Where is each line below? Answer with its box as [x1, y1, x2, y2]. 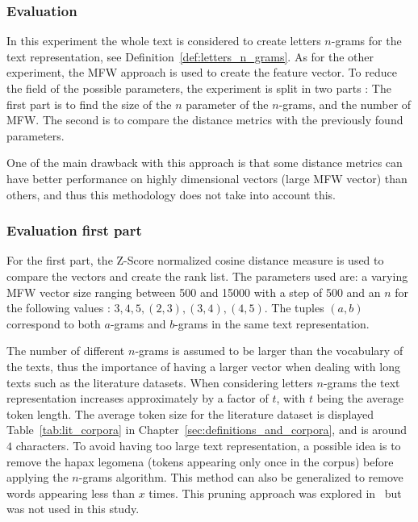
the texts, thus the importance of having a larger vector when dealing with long [6, 357, 400, 374]
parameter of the [186, 95, 269, 112]
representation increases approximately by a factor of [6, 390, 269, 407]
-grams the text [323, 374, 400, 390]
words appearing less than [6, 484, 135, 501]
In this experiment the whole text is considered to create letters [6, 32, 321, 49]
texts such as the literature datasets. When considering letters [6, 374, 313, 390]
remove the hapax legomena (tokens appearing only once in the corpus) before [6, 453, 394, 470]
